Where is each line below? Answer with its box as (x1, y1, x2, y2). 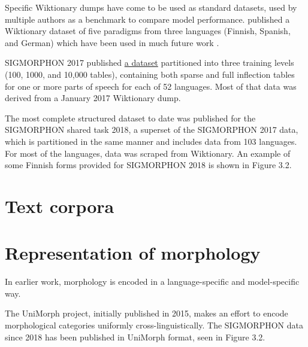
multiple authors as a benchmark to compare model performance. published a (5, 13, 290, 25)
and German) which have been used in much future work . (5, 36, 219, 48)
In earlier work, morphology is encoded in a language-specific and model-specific (5, 275, 300, 288)
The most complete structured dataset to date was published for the (5, 111, 256, 124)
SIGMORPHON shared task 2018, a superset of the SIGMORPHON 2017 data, (5, 123, 298, 136)
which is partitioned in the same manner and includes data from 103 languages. (5, 135, 297, 147)
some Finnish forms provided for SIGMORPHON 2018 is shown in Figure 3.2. (5, 159, 292, 171)
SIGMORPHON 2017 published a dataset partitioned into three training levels (5, 56, 294, 69)
